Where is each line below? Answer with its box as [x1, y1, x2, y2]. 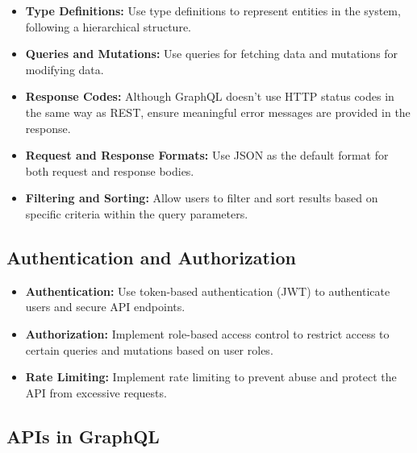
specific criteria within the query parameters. [25, 205, 248, 222]
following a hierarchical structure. [25, 18, 191, 35]
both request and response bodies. [25, 162, 194, 179]
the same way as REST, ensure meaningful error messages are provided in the [25, 103, 411, 120]
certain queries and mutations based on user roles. [25, 341, 273, 358]
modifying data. [25, 60, 104, 77]
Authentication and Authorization [6, 244, 296, 269]
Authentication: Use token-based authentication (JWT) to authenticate [25, 282, 390, 299]
